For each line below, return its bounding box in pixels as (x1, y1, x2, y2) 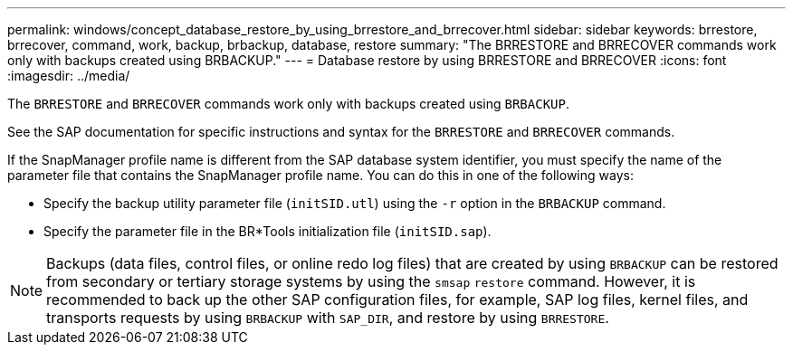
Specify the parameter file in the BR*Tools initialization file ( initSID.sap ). (43, 224, 492, 239)
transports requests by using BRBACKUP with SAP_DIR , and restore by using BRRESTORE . (46, 309, 609, 327)
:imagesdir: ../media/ (7, 68, 130, 83)
